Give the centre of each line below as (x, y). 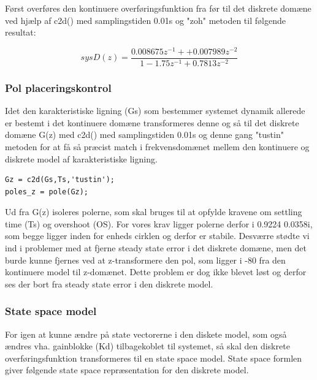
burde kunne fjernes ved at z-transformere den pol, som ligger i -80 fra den (145, 260)
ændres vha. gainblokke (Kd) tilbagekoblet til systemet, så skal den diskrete (147, 346)
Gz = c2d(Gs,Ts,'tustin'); (60, 180)
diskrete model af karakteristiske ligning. (81, 158)
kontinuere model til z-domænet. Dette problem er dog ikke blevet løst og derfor (156, 272)
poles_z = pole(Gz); (47, 192)
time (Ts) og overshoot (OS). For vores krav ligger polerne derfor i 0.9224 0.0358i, (159, 223)
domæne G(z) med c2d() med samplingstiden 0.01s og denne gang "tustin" (144, 135)
